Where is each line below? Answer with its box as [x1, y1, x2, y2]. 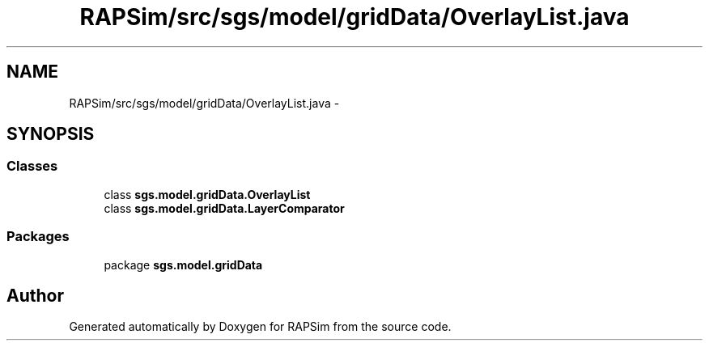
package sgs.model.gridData [104, 257, 263, 272]
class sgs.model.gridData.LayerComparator [104, 201, 345, 215]
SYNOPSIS [6, 124, 95, 145]
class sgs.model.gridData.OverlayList [104, 187, 311, 201]
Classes [6, 158, 58, 175]
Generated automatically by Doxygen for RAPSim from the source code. [69, 319, 452, 334]
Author [6, 285, 64, 306]
